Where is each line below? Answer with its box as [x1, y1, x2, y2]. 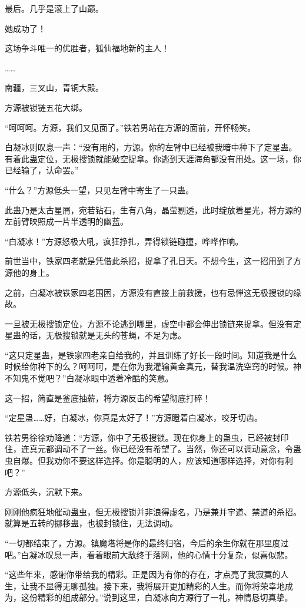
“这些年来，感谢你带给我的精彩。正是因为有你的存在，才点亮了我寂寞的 [5, 568, 281, 580]
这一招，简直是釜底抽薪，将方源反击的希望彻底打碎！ [5, 391, 211, 404]
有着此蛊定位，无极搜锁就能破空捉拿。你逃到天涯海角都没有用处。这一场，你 [5, 152, 301, 164]
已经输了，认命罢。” [5, 164, 79, 176]
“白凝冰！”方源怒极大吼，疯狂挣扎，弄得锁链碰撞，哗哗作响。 [5, 235, 244, 247]
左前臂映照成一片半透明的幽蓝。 [5, 215, 128, 227]
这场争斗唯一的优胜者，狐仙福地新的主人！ [5, 42, 169, 54]
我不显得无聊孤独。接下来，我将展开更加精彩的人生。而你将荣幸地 [29, 579, 285, 592]
